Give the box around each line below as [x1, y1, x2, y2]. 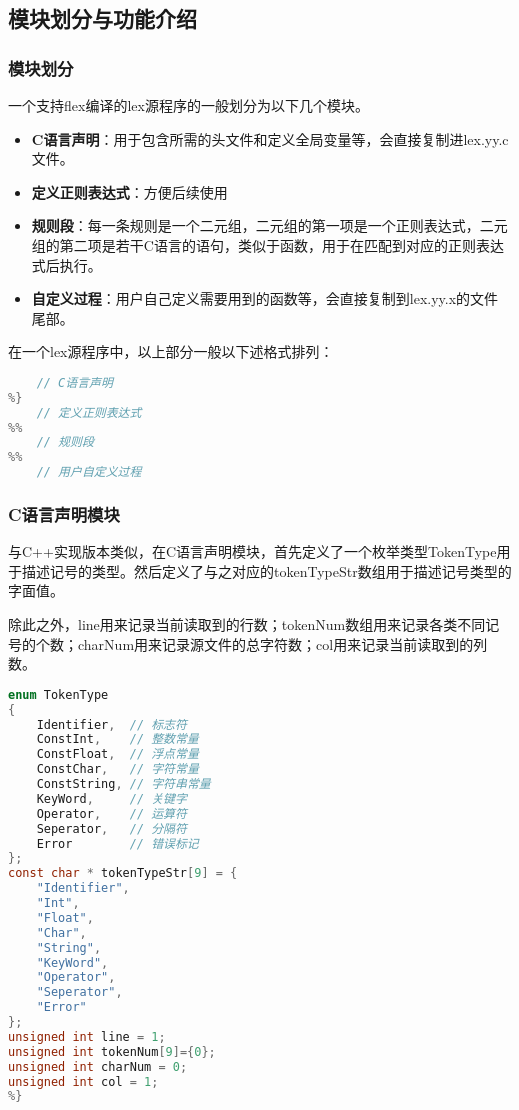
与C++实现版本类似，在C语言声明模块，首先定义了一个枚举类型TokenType [8, 541, 497, 562]
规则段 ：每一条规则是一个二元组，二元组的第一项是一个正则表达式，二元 [31, 215, 508, 236]
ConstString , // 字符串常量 [36, 777, 211, 792]
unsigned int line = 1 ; [8, 1029, 166, 1044]
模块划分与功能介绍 [8, 3, 197, 34]
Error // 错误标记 [36, 836, 199, 851]
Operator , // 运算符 [36, 806, 187, 821]
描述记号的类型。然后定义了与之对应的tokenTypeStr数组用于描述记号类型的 [21, 560, 512, 581]
